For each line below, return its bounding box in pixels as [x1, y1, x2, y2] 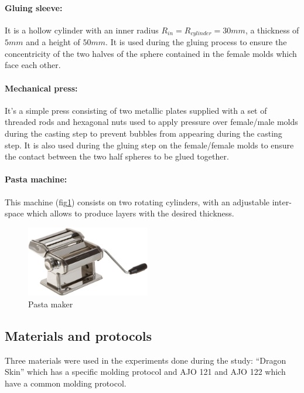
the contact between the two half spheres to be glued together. [5, 150, 229, 162]
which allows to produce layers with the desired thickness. [26, 207, 234, 219]
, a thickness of [245, 23, 299, 36]
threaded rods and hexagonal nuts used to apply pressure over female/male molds [5, 116, 298, 128]
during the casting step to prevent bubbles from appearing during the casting [5, 127, 282, 140]
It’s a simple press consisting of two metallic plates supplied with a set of [5, 104, 267, 116]
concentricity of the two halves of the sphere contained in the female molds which [5, 47, 297, 59]
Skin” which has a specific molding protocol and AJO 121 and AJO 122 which [5, 365, 286, 378]
